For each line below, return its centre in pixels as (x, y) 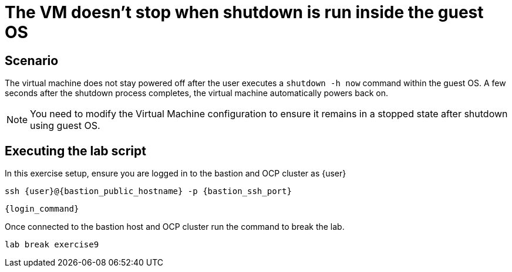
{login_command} (42, 209)
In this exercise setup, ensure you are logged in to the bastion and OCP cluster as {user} (176, 174)
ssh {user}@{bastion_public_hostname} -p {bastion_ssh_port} (148, 191)
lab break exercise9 (52, 245)
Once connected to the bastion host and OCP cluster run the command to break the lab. (175, 227)
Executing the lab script (75, 151)
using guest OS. (65, 126)
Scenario (32, 60)
